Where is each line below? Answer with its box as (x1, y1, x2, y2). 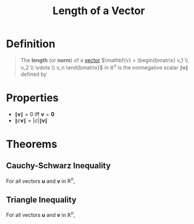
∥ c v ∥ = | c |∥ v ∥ (14, 116, 48, 124)
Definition (6, 37, 56, 51)
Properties (6, 91, 59, 104)
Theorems (6, 137, 58, 151)
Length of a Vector (52, 4, 145, 18)
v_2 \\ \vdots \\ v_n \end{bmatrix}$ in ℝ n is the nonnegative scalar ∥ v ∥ (20, 63, 189, 71)
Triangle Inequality (6, 195, 77, 205)
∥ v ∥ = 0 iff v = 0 (14, 111, 55, 118)
